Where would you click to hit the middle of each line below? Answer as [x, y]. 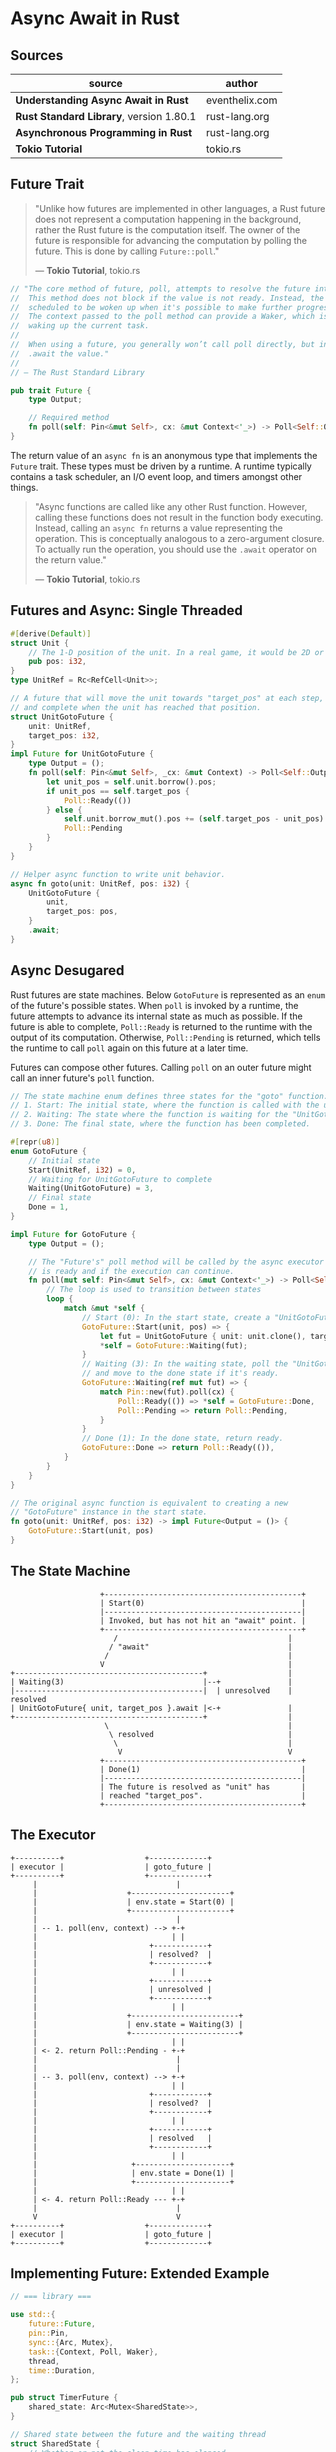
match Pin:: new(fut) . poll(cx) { [167, 1392]
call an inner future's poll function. [82, 1078]
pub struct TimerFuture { [64, 2398]
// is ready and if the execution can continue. [131, 1271]
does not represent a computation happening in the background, [168, 219]
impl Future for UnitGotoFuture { [82, 754]
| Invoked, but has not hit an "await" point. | [203, 1620]
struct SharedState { [55, 2443]
